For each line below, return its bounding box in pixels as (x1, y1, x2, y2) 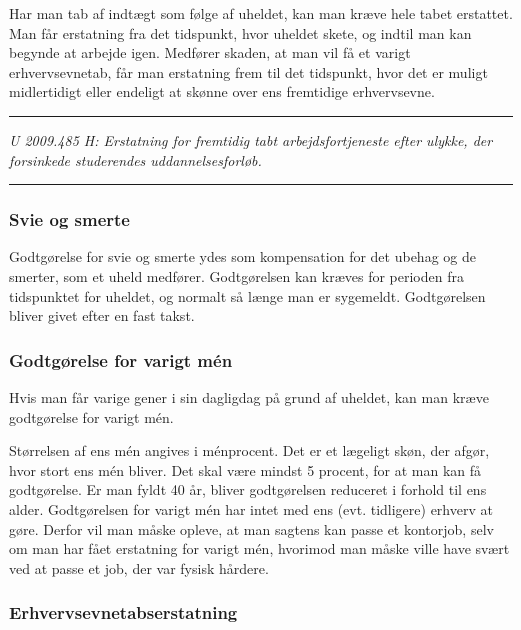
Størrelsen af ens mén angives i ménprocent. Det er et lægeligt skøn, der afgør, (9, 440, 490, 461)
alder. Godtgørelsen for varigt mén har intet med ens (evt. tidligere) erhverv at (9, 498, 493, 519)
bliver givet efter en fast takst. (9, 305, 195, 326)
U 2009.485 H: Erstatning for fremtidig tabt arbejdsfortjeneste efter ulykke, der (9, 129, 493, 150)
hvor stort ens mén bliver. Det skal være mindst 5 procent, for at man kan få (9, 459, 482, 480)
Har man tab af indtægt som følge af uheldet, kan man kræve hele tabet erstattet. (9, 3, 513, 23)
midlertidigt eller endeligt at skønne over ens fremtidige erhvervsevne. (9, 81, 435, 102)
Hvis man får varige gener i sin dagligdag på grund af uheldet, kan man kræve (9, 386, 489, 407)
